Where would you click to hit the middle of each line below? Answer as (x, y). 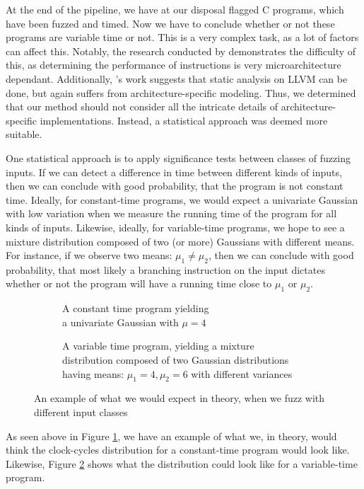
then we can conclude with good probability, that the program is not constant (175, 186)
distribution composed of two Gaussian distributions (176, 360)
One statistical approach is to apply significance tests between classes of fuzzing (178, 157)
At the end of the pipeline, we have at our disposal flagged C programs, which (175, 9)
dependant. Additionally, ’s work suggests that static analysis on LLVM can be (177, 78)
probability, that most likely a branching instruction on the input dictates (165, 269)
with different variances (242, 373)
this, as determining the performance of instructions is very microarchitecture (174, 65)
